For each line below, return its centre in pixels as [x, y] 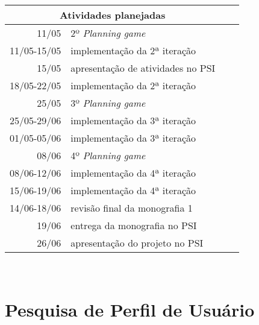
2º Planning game [108, 33]
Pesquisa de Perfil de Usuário [130, 309]
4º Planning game [108, 155]
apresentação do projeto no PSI [137, 243]
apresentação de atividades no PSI [143, 68]
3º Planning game [108, 103]
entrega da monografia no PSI [134, 225]
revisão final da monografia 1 [132, 208]
